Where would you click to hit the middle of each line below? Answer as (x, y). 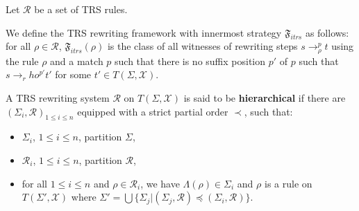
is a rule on (288, 183)
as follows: (327, 32)
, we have (160, 183)
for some (73, 74)
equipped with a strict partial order (153, 111)
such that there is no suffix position (190, 61)
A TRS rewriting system (58, 98)
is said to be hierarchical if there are (265, 98)
